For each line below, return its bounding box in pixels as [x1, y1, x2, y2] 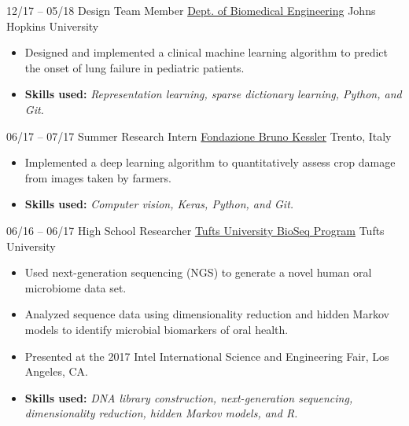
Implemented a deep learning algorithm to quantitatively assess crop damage [24, 154, 396, 171]
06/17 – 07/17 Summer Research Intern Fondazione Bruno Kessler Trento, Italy [6, 127, 392, 144]
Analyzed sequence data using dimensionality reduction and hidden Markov [24, 306, 389, 322]
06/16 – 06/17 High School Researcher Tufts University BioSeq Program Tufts [6, 222, 385, 238]
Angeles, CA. [24, 363, 88, 380]
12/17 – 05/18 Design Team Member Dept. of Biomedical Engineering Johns [6, 2, 376, 18]
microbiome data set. [24, 279, 127, 296]
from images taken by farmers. [24, 169, 171, 185]
